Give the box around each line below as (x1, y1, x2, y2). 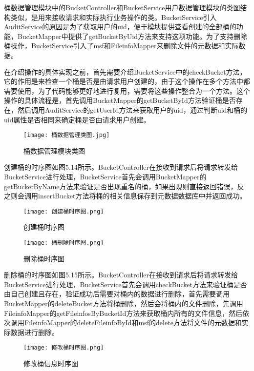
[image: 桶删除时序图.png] (23, 239, 104, 246)
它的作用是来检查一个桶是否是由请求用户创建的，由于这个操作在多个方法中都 (4, 76, 250, 86)
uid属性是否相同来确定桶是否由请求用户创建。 (4, 114, 150, 124)
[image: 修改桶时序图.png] (23, 344, 104, 351)
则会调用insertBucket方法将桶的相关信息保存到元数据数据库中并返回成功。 (10, 191, 247, 201)
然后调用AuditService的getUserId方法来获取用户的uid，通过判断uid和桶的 (17, 104, 248, 115)
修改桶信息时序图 (23, 358, 78, 369)
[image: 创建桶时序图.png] (23, 208, 104, 215)
